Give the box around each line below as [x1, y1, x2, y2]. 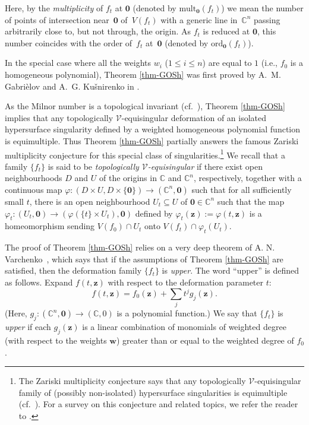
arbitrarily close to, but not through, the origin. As [5, 25, 191, 37]
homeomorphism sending [5, 220, 95, 232]
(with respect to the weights [5, 334, 107, 346]
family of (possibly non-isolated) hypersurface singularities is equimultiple [18, 386, 288, 398]
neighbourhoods [5, 172, 62, 184]
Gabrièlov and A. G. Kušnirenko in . [5, 80, 140, 92]
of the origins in [99, 172, 157, 184]
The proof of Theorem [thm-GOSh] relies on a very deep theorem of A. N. [5, 241, 275, 253]
